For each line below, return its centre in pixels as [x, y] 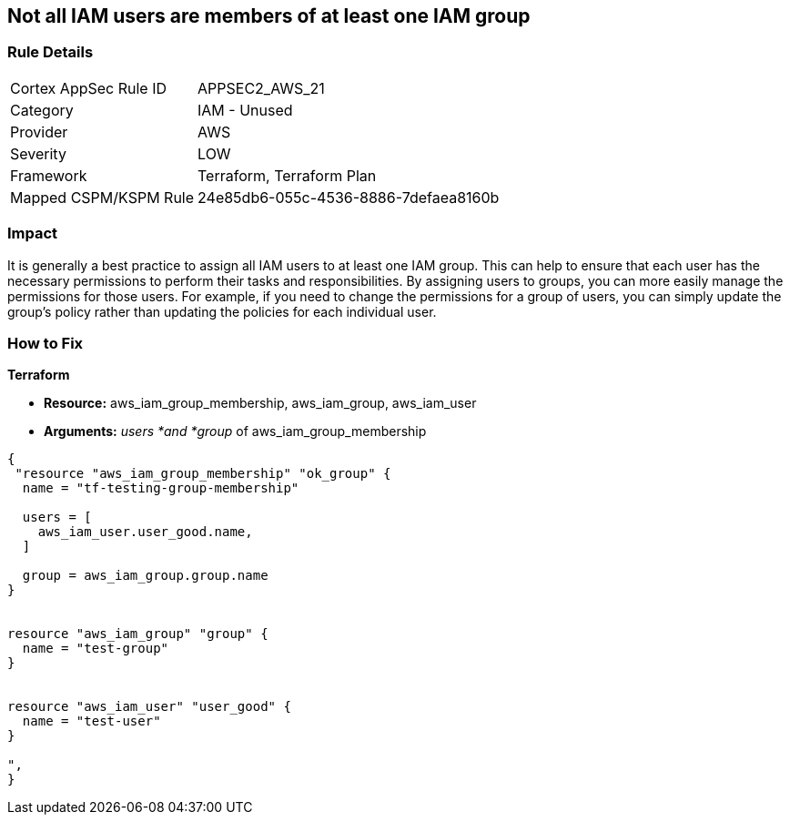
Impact [33, 233]
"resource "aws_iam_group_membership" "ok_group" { [203, 474]
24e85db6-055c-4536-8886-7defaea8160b [349, 197]
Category [42, 110]
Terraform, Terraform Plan [287, 175]
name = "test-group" [96, 649]
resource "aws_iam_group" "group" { [138, 634]
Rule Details [51, 52]
